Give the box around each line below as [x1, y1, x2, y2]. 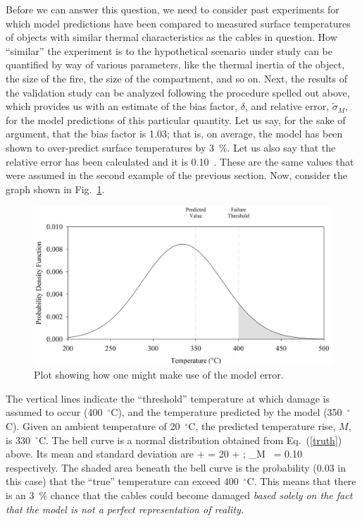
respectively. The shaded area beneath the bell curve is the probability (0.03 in [6, 460, 347, 474]
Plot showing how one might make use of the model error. [34, 367, 284, 382]
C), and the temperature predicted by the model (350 [111, 405, 342, 419]
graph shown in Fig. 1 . [6, 181, 105, 196]
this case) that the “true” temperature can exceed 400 [6, 474, 239, 489]
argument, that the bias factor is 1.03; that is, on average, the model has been [6, 126, 343, 141]
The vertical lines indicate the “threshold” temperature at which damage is [6, 391, 330, 405]
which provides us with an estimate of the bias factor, [6, 99, 237, 114]
